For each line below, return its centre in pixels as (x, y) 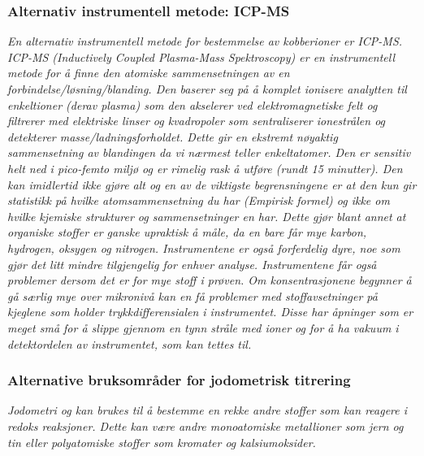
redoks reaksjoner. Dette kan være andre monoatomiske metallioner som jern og (206, 426)
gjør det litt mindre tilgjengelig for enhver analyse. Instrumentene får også (192, 264)
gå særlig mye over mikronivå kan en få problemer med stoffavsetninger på (193, 295)
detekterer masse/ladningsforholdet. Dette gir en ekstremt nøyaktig (173, 136)
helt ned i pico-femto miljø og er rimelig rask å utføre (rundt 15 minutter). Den (205, 168)
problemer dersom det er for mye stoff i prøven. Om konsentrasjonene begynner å (210, 280)
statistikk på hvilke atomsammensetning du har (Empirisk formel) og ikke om (199, 200)
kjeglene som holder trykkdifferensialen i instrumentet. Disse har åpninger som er (210, 312)
